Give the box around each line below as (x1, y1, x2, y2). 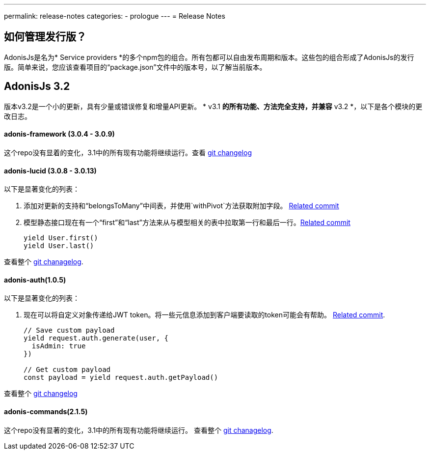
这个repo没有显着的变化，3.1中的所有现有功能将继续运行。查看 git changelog (4, 148, 252, 157)
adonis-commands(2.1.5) (4, 407, 88, 416)
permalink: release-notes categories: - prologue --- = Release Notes (4, 12, 225, 20)
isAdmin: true (31, 342, 86, 350)
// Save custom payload (24, 326, 115, 335)
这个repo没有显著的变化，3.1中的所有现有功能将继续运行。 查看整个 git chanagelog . (4, 426, 273, 434)
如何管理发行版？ (4, 30, 86, 43)
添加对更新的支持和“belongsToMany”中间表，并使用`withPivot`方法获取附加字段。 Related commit (24, 201, 339, 210)
